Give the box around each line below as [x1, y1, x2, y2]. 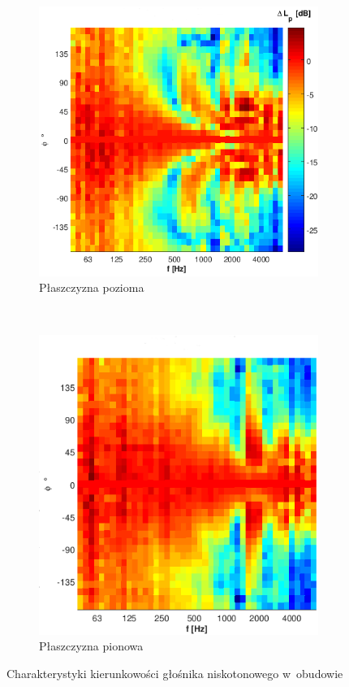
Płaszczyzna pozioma [39, 279, 144, 296]
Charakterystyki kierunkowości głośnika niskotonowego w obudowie [6, 664, 343, 681]
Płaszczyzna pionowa [39, 637, 144, 654]
